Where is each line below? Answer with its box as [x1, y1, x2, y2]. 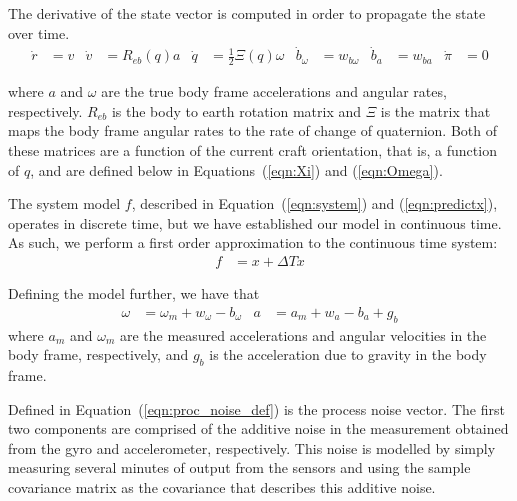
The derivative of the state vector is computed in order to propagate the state [8, 3, 486, 23]
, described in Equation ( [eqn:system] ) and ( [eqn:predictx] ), [131, 193, 498, 214]
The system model [8, 193, 121, 214]
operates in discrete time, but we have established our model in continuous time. [8, 212, 502, 233]
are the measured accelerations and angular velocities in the [119, 324, 487, 345]
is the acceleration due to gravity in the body [209, 344, 487, 365]
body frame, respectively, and [8, 344, 189, 365]
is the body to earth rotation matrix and [111, 100, 362, 121]
